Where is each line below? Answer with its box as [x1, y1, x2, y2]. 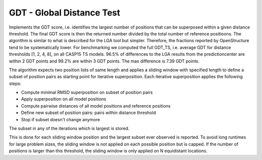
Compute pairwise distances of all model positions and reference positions [21, 103, 171, 109]
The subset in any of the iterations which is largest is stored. [9, 126, 130, 131]
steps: [9, 80, 21, 86]
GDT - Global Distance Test [9, 7, 121, 18]
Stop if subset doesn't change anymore [21, 116, 100, 122]
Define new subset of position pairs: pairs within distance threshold [21, 110, 156, 116]
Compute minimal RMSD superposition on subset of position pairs [21, 90, 153, 96]
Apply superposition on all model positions [21, 96, 106, 102]
